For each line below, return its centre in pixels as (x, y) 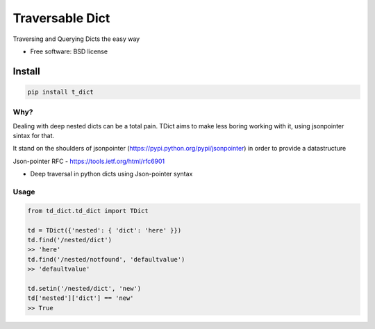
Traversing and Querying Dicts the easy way (76, 39)
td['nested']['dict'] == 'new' (81, 298)
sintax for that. (34, 136)
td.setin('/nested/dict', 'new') (84, 288)
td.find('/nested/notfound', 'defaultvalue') (106, 259)
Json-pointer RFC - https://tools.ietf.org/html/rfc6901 (89, 161)
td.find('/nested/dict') (70, 240)
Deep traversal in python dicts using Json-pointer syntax (111, 174)
